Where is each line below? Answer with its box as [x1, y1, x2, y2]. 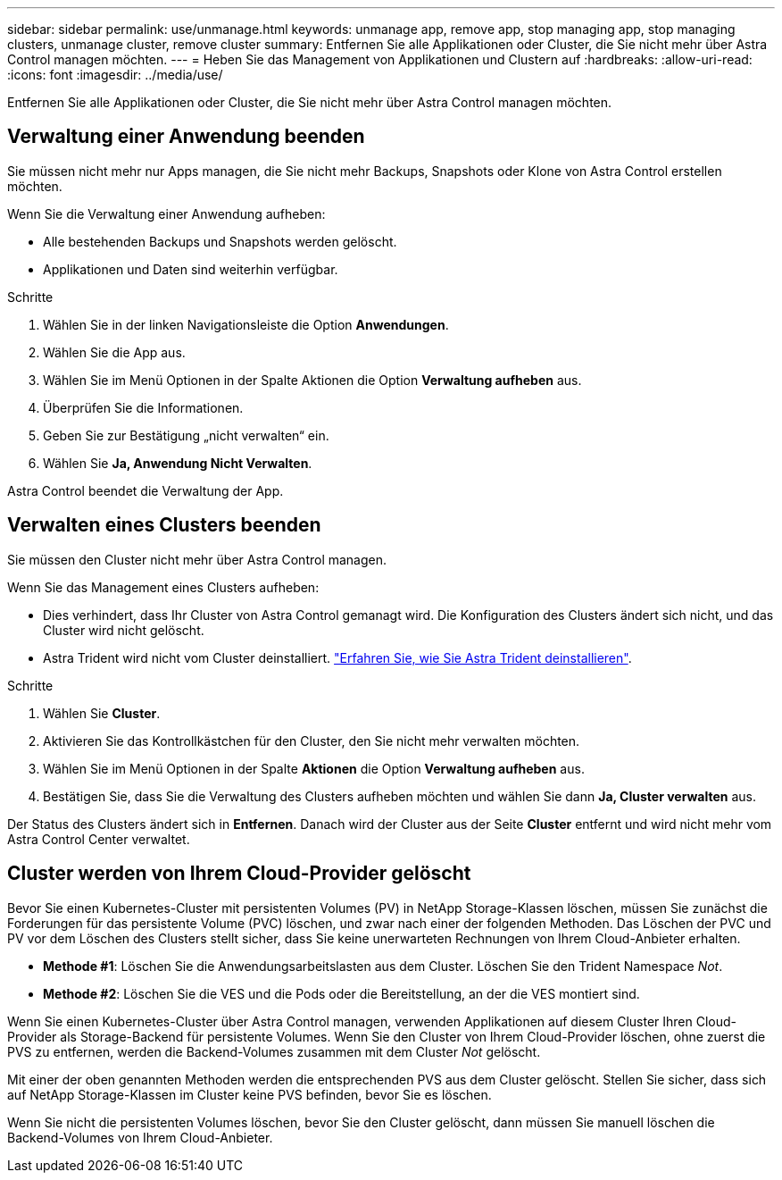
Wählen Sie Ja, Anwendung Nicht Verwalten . [43, 455, 312, 471]
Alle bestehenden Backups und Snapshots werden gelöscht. [43, 233, 397, 249]
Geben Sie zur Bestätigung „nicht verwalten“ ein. [43, 427, 329, 443]
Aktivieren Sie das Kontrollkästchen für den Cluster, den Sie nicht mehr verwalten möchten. [43, 732, 580, 749]
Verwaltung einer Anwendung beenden [7, 125, 365, 148]
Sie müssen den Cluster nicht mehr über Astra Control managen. [7, 551, 387, 567]
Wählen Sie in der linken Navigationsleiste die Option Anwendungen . [43, 316, 449, 332]
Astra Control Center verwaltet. [7, 831, 190, 847]
